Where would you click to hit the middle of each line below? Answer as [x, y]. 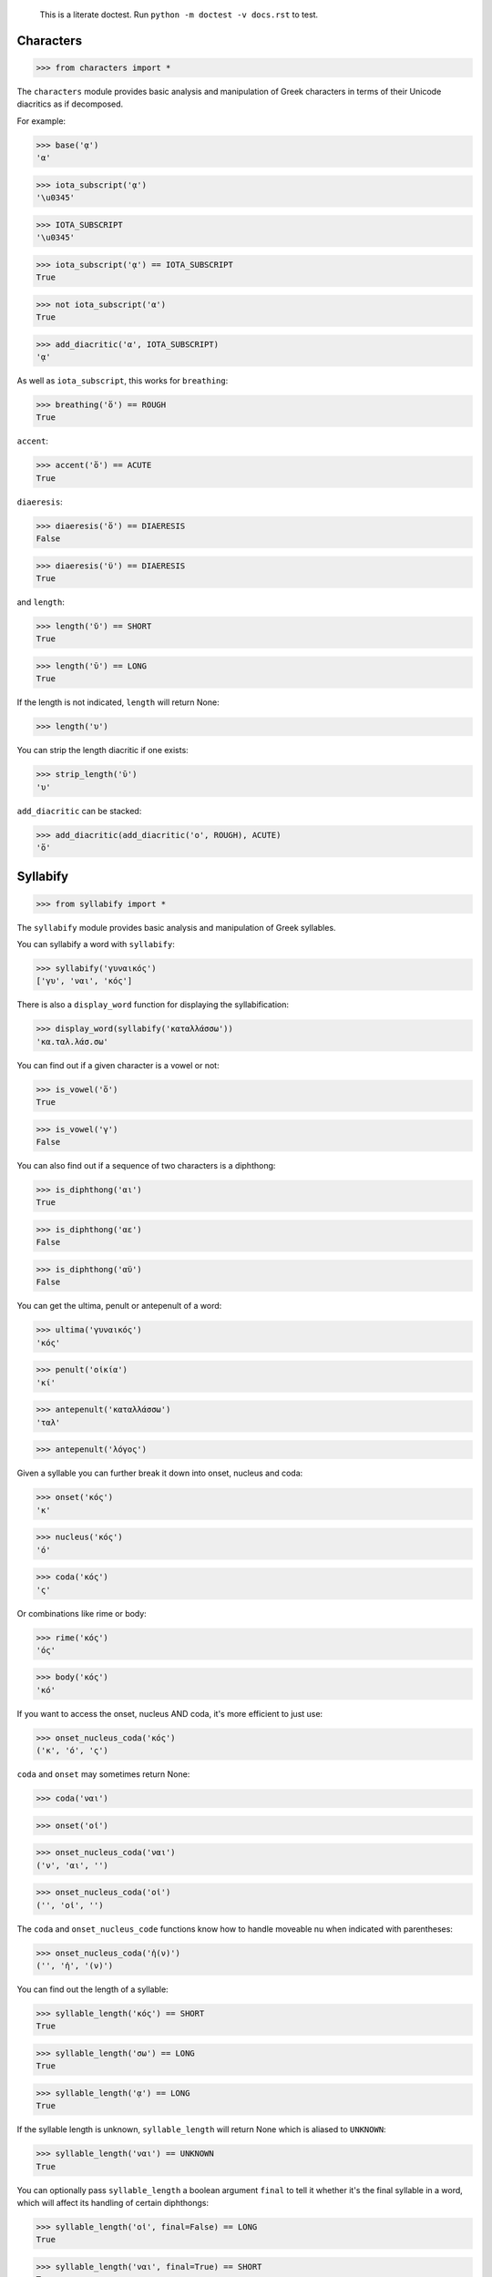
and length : [41, 602]
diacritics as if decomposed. [70, 104]
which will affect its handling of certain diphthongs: [113, 2203]
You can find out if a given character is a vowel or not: [118, 1065]
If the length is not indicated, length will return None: [118, 702]
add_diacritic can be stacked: [79, 811]
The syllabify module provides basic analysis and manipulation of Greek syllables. [176, 927]
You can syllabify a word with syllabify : [96, 944]
